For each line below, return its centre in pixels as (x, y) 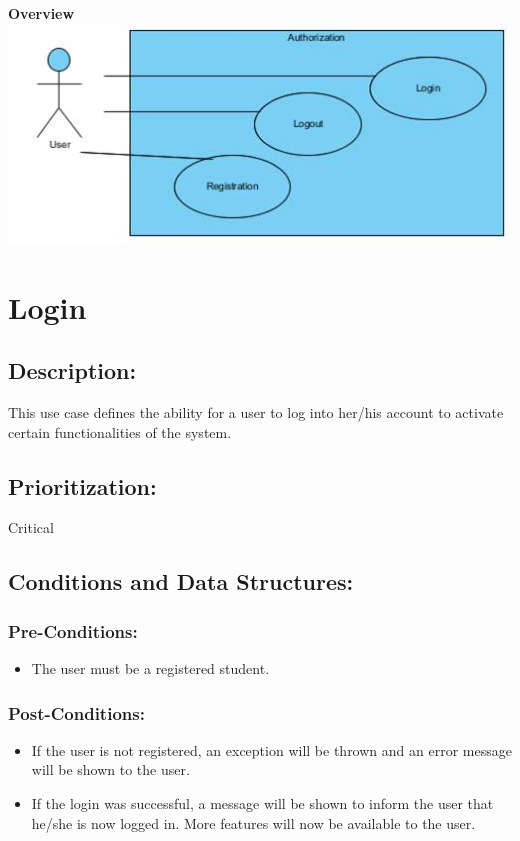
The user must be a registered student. (150, 668)
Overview (41, 13)
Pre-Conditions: (73, 630)
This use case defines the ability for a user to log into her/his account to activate (256, 412)
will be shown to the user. (110, 769)
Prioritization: (82, 485)
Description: (72, 370)
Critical (31, 527)
